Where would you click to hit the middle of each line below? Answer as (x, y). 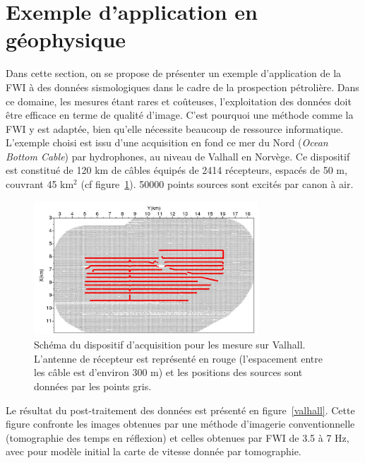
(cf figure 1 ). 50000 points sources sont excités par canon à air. (217, 184)
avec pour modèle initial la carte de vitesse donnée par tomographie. (154, 451)
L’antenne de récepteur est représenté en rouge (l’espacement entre (178, 358)
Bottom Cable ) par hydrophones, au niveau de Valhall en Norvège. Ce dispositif (178, 156)
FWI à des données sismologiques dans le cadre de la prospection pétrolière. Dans (182, 87)
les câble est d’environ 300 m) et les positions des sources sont (168, 372)
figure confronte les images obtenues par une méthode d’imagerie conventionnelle (180, 424)
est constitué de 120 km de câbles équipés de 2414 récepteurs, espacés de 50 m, (176, 170)
